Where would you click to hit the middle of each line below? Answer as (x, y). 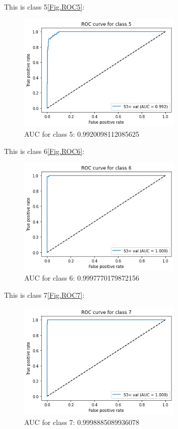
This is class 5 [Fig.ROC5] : (44, 7)
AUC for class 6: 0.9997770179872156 (82, 278)
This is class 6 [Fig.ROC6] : (44, 151)
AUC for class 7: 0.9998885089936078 (82, 422)
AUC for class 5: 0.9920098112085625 (82, 133)
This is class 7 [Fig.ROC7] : (44, 295)
